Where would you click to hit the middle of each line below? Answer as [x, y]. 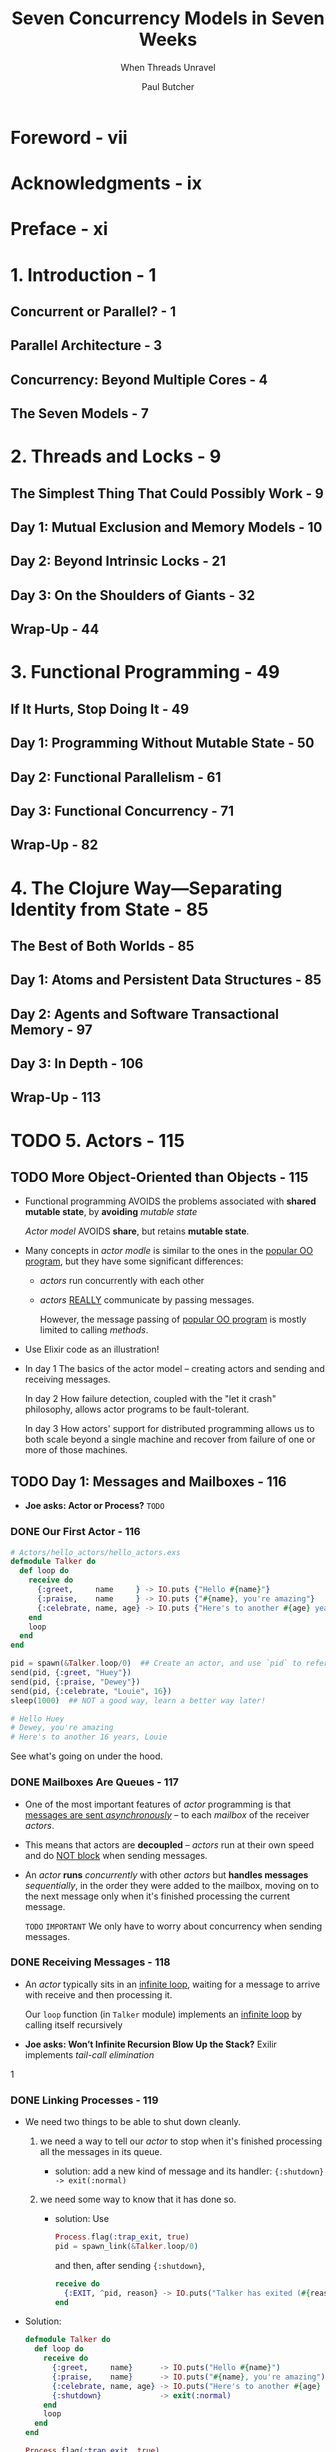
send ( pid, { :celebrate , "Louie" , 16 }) [91, 1691]
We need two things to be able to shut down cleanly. [133, 2122]
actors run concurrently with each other [122, 1281]
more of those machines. [76, 1450]
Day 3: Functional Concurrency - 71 [122, 810]
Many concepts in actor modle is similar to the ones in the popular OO [169, 1251]
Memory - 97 [51, 1029]
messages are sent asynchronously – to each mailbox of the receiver [167, 1814]
